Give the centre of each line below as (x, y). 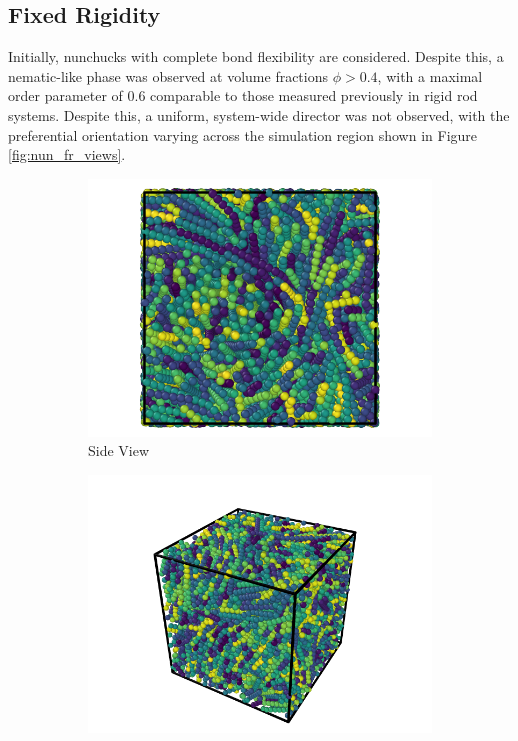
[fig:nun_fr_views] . (67, 154)
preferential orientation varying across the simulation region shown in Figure (243, 134)
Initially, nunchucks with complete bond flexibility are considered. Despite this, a (256, 56)
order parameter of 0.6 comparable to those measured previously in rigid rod (243, 95)
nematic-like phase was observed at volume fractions (168, 75)
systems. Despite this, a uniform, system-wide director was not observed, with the (259, 114)
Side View (119, 450)
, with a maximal (430, 75)
